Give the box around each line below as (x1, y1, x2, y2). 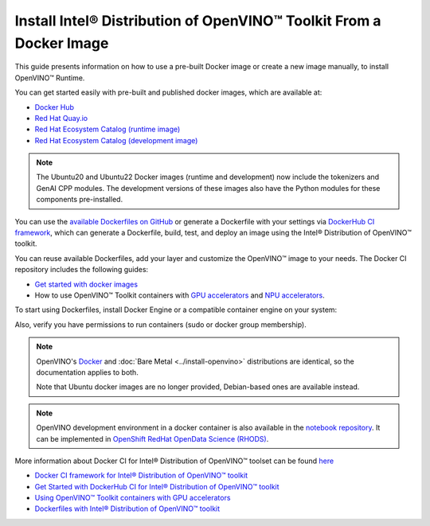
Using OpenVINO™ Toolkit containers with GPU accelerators (34, 493, 231, 503)
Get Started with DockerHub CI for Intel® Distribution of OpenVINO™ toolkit (34, 481, 279, 491)
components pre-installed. (36, 195, 123, 205)
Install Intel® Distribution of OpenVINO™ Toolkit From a (14, 12, 381, 29)
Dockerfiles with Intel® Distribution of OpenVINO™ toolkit (34, 504, 221, 513)
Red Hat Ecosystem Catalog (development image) (34, 135, 198, 145)
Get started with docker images (34, 279, 139, 289)
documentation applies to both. (36, 367, 139, 377)
